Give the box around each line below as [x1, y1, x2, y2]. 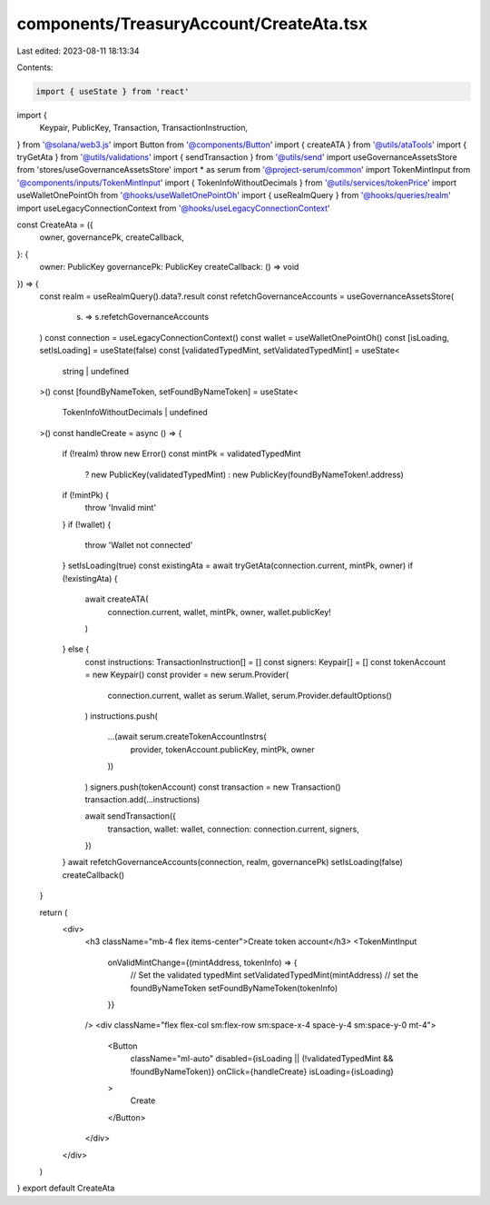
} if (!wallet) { [62, 519, 112, 530]
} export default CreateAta [16, 1182, 115, 1194]
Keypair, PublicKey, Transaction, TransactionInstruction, [39, 123, 249, 134]
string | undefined [62, 365, 130, 376]
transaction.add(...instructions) [84, 793, 201, 804]
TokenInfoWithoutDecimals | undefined [62, 407, 208, 418]
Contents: [16, 62, 54, 73]
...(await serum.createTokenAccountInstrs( [107, 732, 267, 742]
